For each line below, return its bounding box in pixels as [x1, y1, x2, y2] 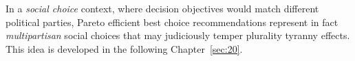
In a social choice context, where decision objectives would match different [6, 1, 319, 15]
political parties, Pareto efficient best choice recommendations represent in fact [6, 14, 338, 29]
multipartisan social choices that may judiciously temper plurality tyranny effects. [6, 28, 350, 42]
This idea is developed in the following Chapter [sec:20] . [6, 41, 243, 56]
